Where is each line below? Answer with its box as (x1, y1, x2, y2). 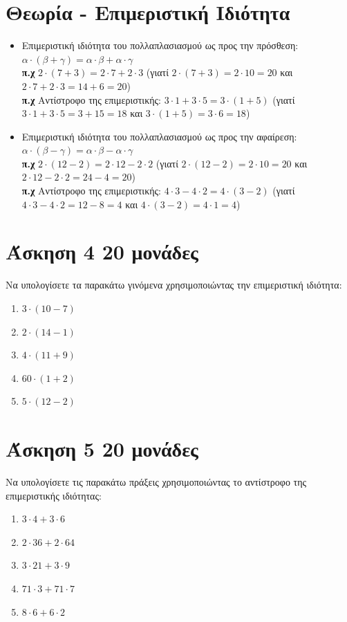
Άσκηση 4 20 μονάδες (6, 237, 198, 266)
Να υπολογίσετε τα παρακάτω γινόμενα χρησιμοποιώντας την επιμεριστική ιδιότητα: (6, 277, 342, 292)
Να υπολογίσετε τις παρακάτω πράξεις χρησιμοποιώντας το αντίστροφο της (6, 475, 307, 489)
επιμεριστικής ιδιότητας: (6, 488, 102, 502)
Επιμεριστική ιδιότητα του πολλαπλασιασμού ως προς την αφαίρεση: (21, 129, 297, 143)
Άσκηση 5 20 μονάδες (6, 435, 198, 463)
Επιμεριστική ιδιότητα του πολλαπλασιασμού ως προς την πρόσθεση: (21, 38, 299, 53)
